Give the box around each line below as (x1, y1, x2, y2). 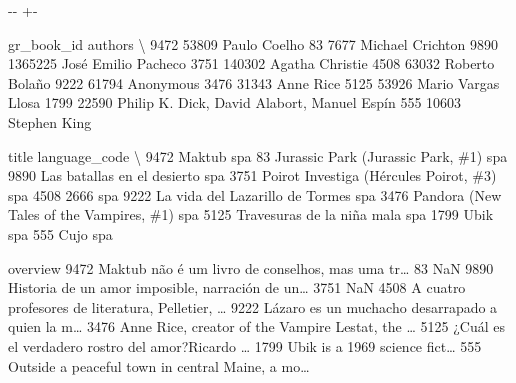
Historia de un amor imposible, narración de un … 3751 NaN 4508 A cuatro (8, 277, 466, 298)
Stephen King (8, 111, 92, 132)
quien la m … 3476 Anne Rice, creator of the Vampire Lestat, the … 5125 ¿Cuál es (8, 316, 505, 337)
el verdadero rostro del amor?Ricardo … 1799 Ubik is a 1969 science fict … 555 (8, 335, 482, 356)
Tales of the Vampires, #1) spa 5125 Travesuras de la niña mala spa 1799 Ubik (8, 204, 494, 225)
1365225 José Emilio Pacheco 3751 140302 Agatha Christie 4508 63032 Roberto (8, 53, 495, 74)
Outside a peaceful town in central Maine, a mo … (8, 355, 310, 376)
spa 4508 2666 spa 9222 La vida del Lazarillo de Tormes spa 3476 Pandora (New (8, 184, 502, 205)
